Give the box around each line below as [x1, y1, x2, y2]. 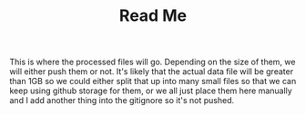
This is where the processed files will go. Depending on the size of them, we [9, 56, 296, 68]
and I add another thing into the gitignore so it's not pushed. [9, 95, 235, 106]
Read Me [118, 5, 188, 26]
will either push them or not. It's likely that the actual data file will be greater [9, 66, 294, 77]
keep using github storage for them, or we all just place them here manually [9, 85, 293, 96]
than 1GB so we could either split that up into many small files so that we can [9, 76, 297, 87]
